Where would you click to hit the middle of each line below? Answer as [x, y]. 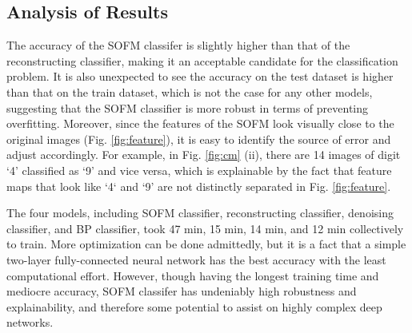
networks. [30, 322]
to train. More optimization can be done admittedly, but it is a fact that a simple [206, 244]
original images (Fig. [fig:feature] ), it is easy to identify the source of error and [199, 139]
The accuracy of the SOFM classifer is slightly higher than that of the [178, 45]
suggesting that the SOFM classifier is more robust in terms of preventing [188, 107]
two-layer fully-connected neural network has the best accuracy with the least [196, 259]
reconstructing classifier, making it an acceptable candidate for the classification [202, 60]
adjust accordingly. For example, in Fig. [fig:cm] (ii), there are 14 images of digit [204, 155]
